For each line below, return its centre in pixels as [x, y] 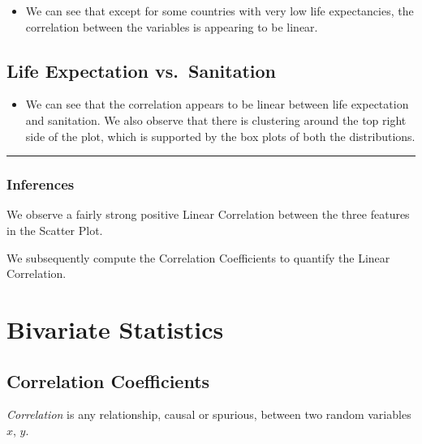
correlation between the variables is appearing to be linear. [172, 26]
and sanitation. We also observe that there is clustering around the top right [216, 120]
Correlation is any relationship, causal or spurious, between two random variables [209, 414]
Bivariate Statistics [115, 329]
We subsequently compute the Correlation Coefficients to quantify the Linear [198, 257]
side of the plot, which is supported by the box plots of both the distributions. [220, 136]
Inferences [41, 184]
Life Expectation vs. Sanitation [142, 70]
